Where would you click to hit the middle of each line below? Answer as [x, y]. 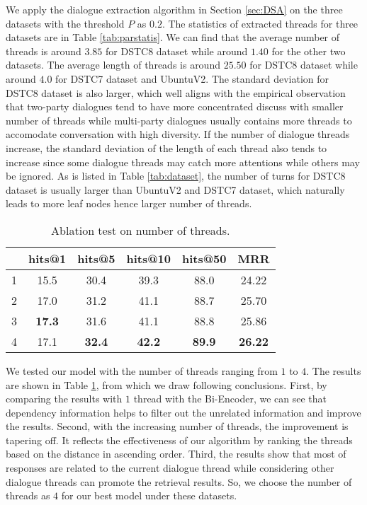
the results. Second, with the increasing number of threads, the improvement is [177, 426]
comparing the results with [64, 399]
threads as [28, 495]
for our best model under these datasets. [149, 495]
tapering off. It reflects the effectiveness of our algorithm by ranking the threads [179, 440]
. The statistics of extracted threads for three [260, 23]
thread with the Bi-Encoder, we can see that [230, 399]
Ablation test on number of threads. [141, 230]
